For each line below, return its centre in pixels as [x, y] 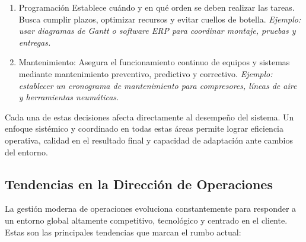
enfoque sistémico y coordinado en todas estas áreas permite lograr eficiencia [144, 128]
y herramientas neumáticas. [69, 97]
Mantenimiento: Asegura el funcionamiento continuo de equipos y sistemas [154, 62]
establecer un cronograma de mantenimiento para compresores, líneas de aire [158, 85]
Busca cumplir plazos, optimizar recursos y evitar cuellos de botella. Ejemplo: [160, 19]
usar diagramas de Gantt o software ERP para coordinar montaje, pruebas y [157, 31]
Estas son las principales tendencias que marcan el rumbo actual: [123, 232]
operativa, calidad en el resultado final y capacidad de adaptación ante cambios [149, 140]
